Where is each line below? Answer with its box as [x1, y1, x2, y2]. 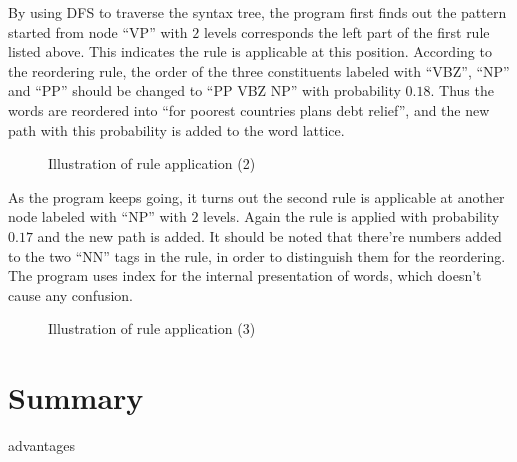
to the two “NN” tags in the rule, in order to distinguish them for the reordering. [8, 245, 506, 266]
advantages [8, 435, 75, 456]
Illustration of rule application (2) [48, 153, 256, 174]
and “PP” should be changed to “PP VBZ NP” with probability [8, 80, 401, 101]
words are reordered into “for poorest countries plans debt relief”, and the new [8, 99, 490, 120]
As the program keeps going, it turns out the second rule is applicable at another [8, 186, 505, 207]
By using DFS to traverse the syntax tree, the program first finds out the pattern [8, 2, 507, 22]
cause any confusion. [8, 284, 133, 305]
